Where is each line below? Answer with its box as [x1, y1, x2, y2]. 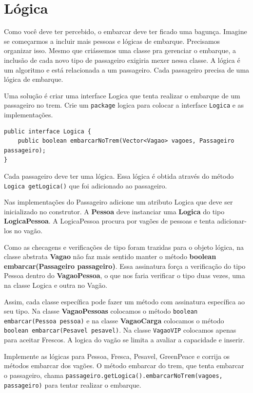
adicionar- [217, 216, 247, 226]
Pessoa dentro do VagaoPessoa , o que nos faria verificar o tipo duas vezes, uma [4, 270, 245, 281]
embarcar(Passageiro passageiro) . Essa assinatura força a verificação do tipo [4, 261, 246, 271]
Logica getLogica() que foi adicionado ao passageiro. [4, 180, 167, 190]
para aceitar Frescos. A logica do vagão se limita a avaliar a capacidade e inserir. [4, 335, 245, 345]
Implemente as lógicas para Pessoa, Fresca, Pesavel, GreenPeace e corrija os [4, 351, 230, 361]
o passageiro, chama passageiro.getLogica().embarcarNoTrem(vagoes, [4, 370, 223, 380]
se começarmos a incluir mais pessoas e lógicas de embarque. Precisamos [4, 36, 220, 46]
